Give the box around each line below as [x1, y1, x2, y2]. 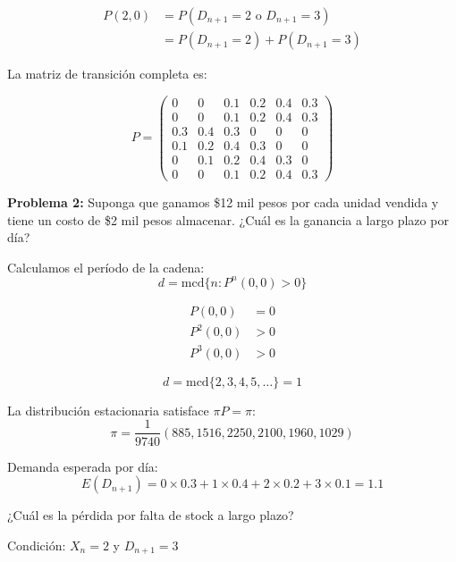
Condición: [7, 535, 66, 554]
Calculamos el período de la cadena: [7, 257, 205, 276]
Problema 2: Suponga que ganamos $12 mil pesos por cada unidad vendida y [7, 192, 439, 211]
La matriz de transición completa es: [7, 64, 207, 83]
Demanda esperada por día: [7, 457, 158, 475]
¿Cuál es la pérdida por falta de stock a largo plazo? [7, 506, 294, 524]
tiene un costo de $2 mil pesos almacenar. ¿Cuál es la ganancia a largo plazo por [7, 210, 449, 229]
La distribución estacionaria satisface [7, 400, 209, 419]
